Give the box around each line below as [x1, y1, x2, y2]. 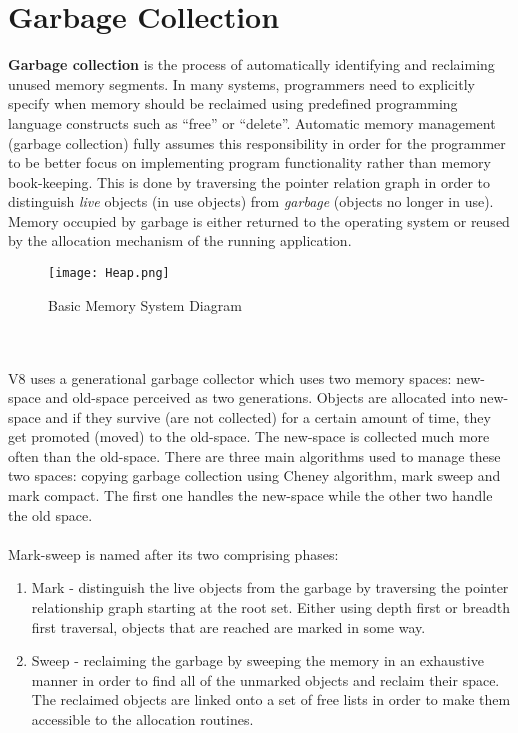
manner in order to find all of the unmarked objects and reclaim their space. [31, 669, 500, 690]
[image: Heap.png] [48, 266, 170, 281]
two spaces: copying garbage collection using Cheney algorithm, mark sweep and [8, 465, 501, 486]
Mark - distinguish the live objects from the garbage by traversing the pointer [31, 577, 509, 598]
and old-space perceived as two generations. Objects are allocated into [45, 387, 475, 408]
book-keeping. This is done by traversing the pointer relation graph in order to [8, 171, 490, 192]
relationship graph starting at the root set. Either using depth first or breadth [31, 597, 510, 618]
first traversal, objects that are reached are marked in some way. [31, 616, 426, 637]
